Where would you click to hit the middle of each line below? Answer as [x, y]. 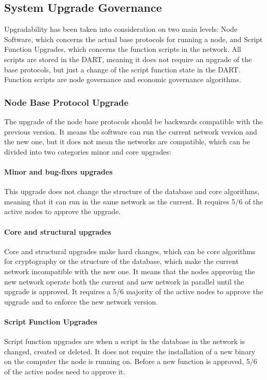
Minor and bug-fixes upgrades [58, 171]
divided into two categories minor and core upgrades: [88, 151]
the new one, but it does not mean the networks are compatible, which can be [127, 141]
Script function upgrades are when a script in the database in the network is [124, 341]
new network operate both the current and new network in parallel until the [124, 281]
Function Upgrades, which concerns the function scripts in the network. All [123, 49]
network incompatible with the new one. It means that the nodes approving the [130, 271]
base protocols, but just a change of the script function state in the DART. [122, 69]
